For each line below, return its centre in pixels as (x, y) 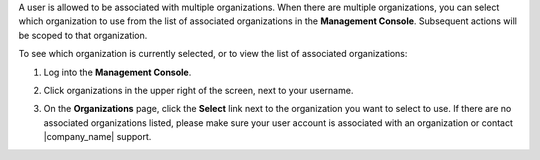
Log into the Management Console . (117, 72)
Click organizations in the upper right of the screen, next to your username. (198, 90)
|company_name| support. (97, 137)
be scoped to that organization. (83, 35)
